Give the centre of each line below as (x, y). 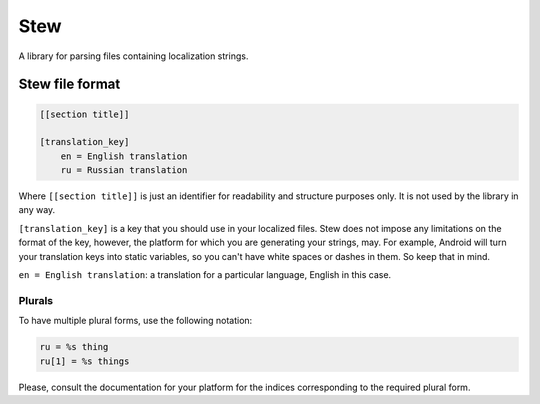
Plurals (36, 300)
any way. (37, 210)
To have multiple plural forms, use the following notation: (135, 321)
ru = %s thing (74, 347)
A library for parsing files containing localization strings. (133, 56)
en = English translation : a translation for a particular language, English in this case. (205, 275)
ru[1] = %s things (84, 361)
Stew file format (69, 84)
